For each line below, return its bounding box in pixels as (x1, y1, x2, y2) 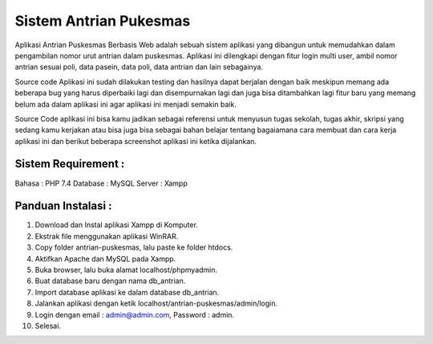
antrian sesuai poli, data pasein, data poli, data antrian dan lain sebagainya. (14, 62, 264, 72)
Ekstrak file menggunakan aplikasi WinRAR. (34, 231, 179, 241)
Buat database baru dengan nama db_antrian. (34, 276, 186, 286)
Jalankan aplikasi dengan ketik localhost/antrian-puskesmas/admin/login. (34, 298, 278, 308)
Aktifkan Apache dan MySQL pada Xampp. (34, 254, 176, 263)
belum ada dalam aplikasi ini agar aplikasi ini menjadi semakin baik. (14, 99, 237, 109)
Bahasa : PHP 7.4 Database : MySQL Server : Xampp (14, 178, 188, 188)
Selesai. (34, 321, 62, 330)
